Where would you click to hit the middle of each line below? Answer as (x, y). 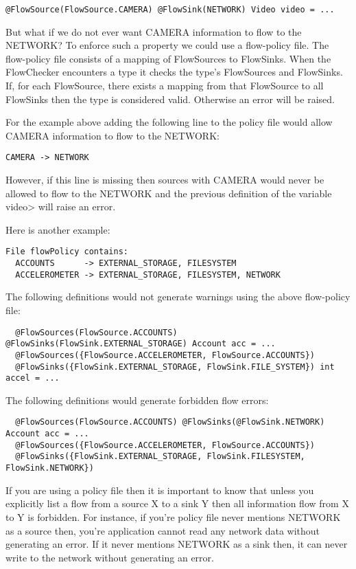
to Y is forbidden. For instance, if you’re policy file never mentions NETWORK (173, 516)
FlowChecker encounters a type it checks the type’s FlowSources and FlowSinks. (174, 72)
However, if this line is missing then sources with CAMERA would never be (165, 180)
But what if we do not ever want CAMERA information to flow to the (154, 31)
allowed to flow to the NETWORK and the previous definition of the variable (169, 193)
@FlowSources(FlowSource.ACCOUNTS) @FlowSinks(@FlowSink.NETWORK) (170, 422)
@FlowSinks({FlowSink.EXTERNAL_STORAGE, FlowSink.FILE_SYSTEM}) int (175, 367)
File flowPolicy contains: (67, 252)
